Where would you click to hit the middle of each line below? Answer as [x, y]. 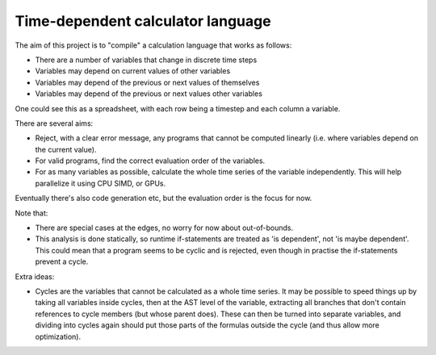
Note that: [31, 213]
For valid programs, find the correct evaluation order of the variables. [150, 161]
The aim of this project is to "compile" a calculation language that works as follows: [153, 45]
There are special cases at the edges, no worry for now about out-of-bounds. [164, 228]
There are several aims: [54, 123]
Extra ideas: [35, 276]
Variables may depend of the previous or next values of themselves [147, 82]
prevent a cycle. [62, 261]
